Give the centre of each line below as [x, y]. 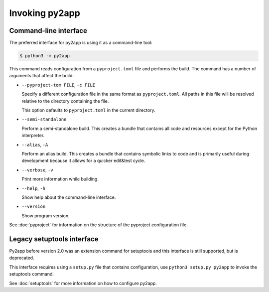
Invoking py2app [45, 13]
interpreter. [33, 136]
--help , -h [34, 188]
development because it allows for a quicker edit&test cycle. [83, 161]
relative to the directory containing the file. [65, 101]
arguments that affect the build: [42, 76]
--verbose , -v [37, 170]
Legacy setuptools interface [54, 239]
